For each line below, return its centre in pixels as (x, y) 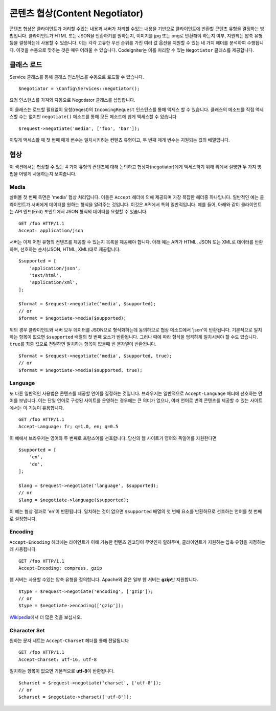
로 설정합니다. (23, 519)
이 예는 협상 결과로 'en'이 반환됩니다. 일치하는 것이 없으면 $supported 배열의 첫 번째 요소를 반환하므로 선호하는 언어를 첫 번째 (136, 512)
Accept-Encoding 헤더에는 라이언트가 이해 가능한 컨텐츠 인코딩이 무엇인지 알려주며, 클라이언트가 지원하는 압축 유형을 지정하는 (137, 542)
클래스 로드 (26, 65)
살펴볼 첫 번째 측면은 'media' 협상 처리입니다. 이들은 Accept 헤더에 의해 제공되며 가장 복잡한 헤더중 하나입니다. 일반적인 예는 (134, 197)
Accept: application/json (51, 230)
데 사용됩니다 (22, 549)
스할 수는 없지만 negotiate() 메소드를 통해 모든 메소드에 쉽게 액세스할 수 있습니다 (93, 117)
